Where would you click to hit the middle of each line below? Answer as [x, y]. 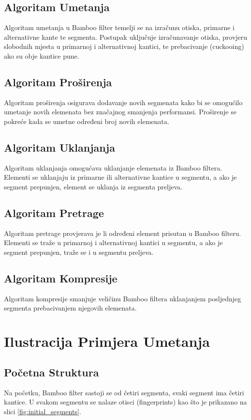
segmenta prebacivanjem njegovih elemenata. [70, 308]
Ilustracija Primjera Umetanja [107, 341]
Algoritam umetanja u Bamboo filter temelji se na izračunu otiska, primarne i [119, 27]
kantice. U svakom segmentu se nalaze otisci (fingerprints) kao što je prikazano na [125, 402]
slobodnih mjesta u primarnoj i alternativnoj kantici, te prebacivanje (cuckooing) [124, 46]
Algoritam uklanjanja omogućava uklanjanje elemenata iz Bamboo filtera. [113, 167]
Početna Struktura [52, 372]
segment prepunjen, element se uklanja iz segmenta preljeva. [93, 186]
